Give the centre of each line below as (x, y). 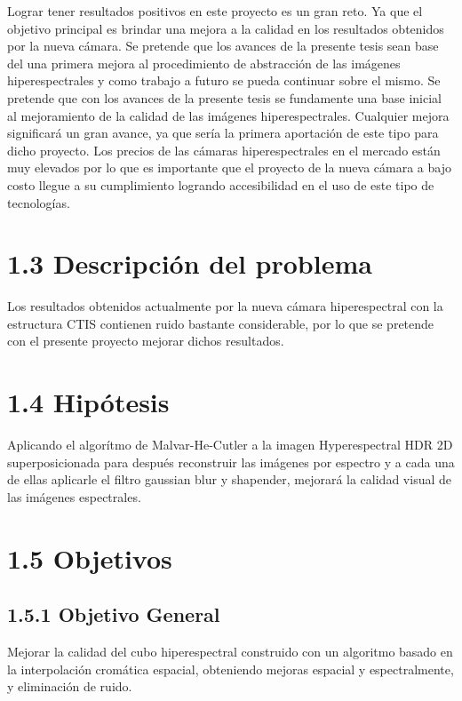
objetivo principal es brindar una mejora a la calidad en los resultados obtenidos (226, 28)
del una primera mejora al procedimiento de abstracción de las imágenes (204, 63)
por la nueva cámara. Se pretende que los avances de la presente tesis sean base (223, 46)
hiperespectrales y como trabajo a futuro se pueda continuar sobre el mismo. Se (224, 80)
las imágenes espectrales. (74, 496)
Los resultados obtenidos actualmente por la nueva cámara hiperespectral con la (225, 306)
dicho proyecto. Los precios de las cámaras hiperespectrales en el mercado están (224, 150)
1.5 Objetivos (90, 558)
